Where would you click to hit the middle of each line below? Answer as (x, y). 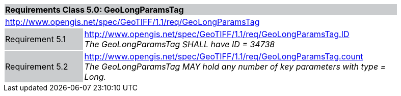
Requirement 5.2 (37, 67)
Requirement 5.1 (35, 39)
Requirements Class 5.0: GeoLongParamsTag (95, 10)
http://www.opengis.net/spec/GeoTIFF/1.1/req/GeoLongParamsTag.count (224, 56)
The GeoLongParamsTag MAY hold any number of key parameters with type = (235, 67)
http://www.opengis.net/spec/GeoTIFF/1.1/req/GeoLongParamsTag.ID (217, 34)
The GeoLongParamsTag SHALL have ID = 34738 (180, 44)
